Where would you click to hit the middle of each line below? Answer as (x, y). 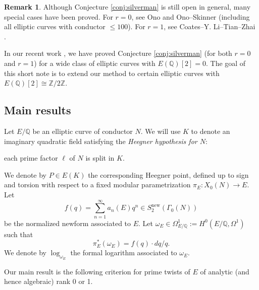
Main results (38, 110)
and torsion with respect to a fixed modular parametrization (97, 185)
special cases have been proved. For (59, 16)
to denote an (211, 131)
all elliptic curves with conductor (55, 26)
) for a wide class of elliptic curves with (95, 63)
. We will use (161, 131)
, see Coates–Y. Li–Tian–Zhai (210, 26)
